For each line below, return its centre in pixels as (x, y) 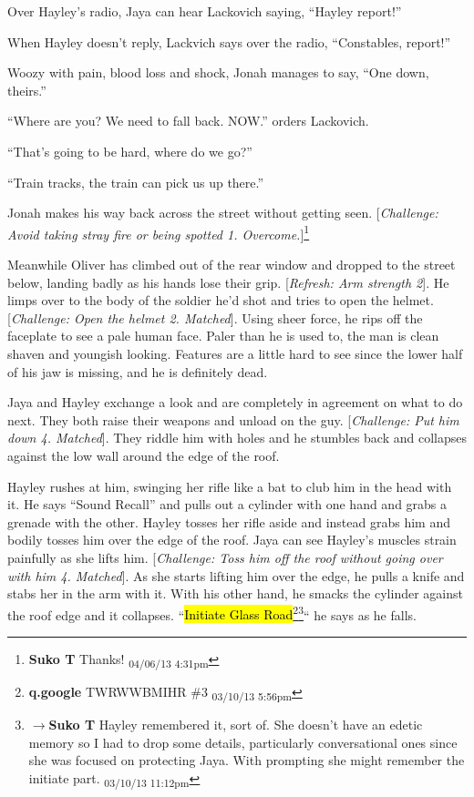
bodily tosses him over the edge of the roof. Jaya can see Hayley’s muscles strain (232, 540)
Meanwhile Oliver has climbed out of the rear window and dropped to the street (232, 264)
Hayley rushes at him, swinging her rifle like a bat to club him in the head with (230, 486)
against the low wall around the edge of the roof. (144, 455)
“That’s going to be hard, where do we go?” (130, 151)
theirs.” (27, 90)
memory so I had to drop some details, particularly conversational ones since (243, 742)
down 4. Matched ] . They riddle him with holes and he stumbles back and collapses (237, 438)
